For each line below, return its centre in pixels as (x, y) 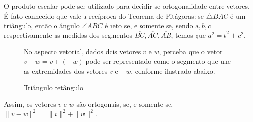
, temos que (188, 35)
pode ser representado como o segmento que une (158, 61)
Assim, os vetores (30, 104)
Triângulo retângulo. (54, 87)
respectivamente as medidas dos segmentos (68, 35)
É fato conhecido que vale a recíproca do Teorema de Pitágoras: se (104, 15)
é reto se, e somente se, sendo (149, 25)
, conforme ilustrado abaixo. (173, 71)
